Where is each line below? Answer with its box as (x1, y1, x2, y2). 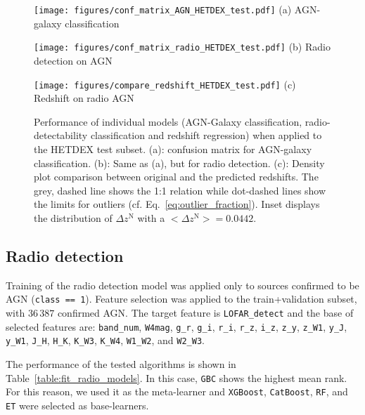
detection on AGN (34, 53, 113, 67)
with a (137, 210, 165, 225)
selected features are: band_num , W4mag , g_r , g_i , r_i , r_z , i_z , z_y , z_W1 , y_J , (6, 319, 347, 334)
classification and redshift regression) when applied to (90, 128, 322, 143)
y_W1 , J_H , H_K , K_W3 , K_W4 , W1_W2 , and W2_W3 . (6, 333, 205, 348)
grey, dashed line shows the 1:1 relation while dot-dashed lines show (34, 183, 326, 197)
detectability (34, 128, 88, 143)
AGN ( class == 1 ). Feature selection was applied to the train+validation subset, (6, 291, 357, 306)
